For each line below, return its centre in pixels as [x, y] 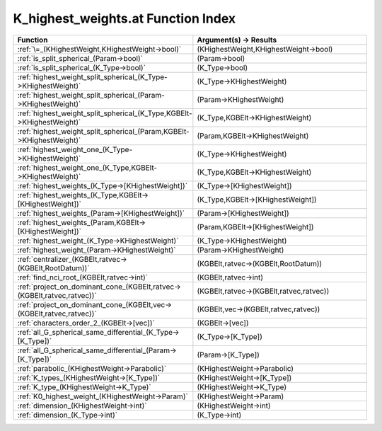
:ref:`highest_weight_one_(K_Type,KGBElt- [87, 168]
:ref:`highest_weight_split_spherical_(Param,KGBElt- [104, 131]
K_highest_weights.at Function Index [125, 18]
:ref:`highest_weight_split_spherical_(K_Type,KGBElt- [105, 113]
